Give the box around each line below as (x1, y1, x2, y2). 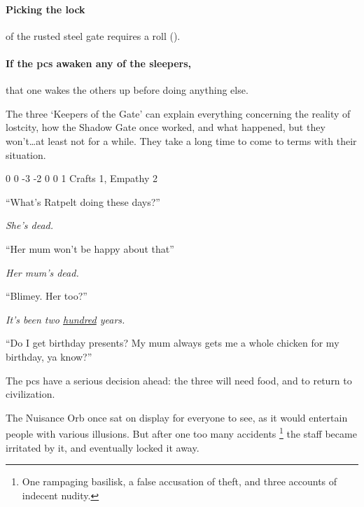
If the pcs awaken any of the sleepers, (6, 55, 191, 70)
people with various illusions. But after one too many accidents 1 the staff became (6, 424, 357, 440)
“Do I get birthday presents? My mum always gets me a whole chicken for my (6, 335, 339, 350)
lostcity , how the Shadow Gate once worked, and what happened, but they (6, 120, 325, 134)
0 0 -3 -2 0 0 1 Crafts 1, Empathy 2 (6, 171, 157, 186)
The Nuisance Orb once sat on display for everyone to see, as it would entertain (6, 410, 348, 424)
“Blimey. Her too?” (6, 289, 87, 303)
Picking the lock (6, 1, 85, 16)
